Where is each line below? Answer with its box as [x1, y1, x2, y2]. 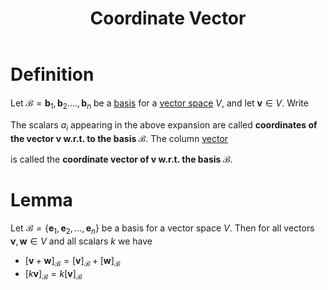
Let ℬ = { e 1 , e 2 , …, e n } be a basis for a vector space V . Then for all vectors [10, 222, 315, 237]
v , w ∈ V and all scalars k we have [10, 235, 153, 247]
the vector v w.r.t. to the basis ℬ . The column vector [10, 132, 229, 144]
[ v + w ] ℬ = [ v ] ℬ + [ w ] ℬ [24, 255, 121, 269]
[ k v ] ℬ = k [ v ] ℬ [24, 268, 83, 282]
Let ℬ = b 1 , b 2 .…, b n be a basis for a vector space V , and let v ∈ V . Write [10, 97, 309, 111]
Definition [10, 63, 95, 86]
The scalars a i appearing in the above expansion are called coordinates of [10, 118, 318, 133]
